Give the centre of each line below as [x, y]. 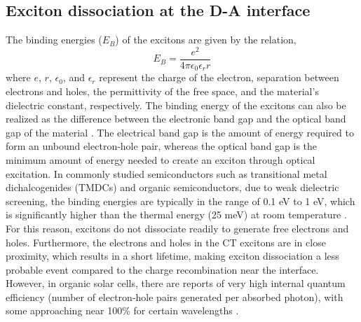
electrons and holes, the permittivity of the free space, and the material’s [162, 91]
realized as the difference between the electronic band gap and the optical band [176, 119]
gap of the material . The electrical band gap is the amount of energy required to [180, 132]
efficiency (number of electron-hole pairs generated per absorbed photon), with [175, 296]
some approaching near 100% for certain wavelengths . [122, 310]
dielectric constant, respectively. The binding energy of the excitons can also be [176, 105]
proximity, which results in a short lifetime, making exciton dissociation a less [172, 256]
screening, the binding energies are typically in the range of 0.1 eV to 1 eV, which [180, 201]
